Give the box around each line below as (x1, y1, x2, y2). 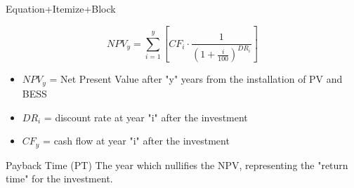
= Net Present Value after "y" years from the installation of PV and (49, 72, 343, 86)
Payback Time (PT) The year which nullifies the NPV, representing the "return (6, 157, 348, 172)
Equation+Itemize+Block (6, 1, 116, 15)
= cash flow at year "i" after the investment (43, 133, 230, 148)
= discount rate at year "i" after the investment (44, 109, 248, 124)
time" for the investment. (6, 171, 113, 186)
